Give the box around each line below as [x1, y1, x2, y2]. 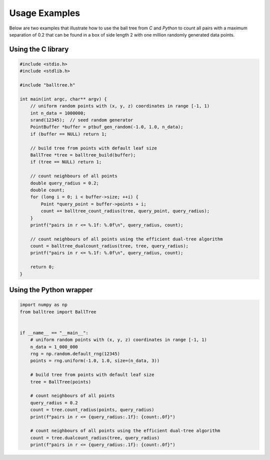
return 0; [30, 264, 54, 270]
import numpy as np [19, 302, 67, 307]
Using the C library [9, 45, 69, 53]
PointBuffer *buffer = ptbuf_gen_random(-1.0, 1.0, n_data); [30, 124, 183, 130]
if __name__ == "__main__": [19, 330, 88, 335]
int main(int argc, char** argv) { [19, 96, 107, 102]
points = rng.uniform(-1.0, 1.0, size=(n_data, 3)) [30, 358, 160, 363]
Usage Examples [9, 7, 80, 18]
